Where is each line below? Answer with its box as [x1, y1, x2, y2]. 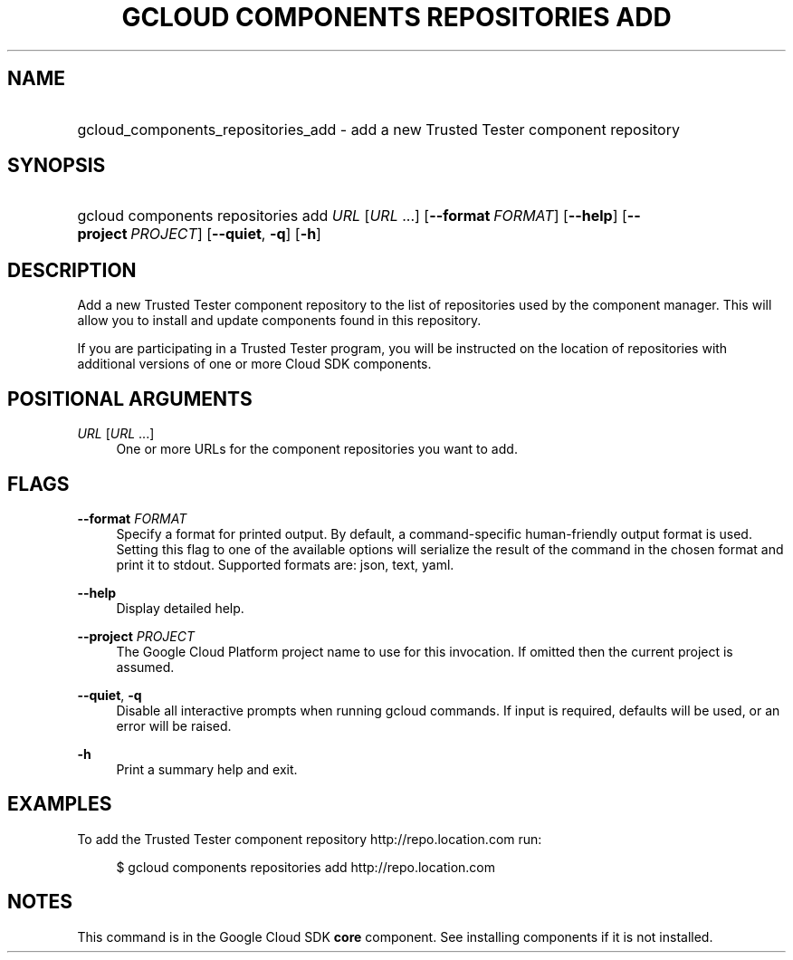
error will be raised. [116, 717, 232, 734]
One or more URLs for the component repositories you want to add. [116, 441, 518, 457]
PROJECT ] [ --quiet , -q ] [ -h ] [130, 225, 321, 244]
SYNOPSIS [7, 154, 106, 178]
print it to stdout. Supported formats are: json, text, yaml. [116, 556, 454, 572]
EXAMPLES [7, 792, 112, 816]
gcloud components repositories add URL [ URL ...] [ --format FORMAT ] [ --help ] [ [77, 206, 627, 226]
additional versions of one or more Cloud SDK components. [77, 356, 432, 372]
